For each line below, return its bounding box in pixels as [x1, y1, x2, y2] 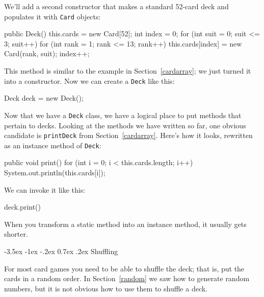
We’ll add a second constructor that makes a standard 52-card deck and [4, 1, 229, 11]
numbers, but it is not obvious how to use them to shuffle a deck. [4, 283, 207, 293]
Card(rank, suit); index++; [4, 48, 90, 59]
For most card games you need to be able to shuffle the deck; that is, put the [4, 263, 245, 273]
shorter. [4, 229, 28, 239]
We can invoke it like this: [4, 184, 86, 195]
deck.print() [4, 201, 41, 212]
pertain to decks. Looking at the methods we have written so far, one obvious [4, 120, 246, 130]
